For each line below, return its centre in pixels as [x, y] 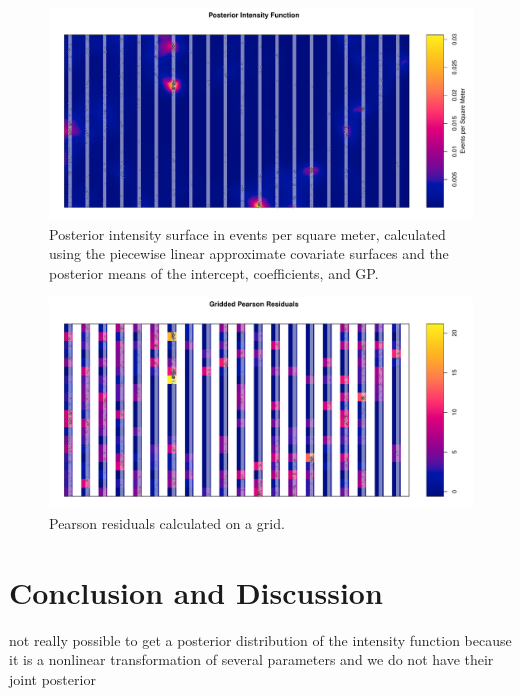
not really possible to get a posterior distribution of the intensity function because [260, 639]
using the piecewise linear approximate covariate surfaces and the [249, 253]
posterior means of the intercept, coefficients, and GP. [214, 272]
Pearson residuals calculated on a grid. [167, 522]
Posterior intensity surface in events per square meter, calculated [247, 233]
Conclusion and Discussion [196, 591]
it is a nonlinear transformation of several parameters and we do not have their [251, 659]
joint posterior [52, 678]
